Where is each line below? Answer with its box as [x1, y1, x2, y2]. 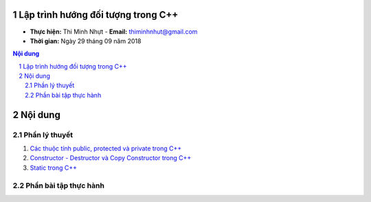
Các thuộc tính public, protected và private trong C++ [30, 144, 182, 153]
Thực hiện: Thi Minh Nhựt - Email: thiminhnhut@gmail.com [30, 27, 198, 36]
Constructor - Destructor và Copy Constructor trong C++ [30, 154, 192, 162]
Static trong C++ [30, 164, 77, 172]
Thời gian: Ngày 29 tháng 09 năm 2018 [30, 36, 142, 45]
